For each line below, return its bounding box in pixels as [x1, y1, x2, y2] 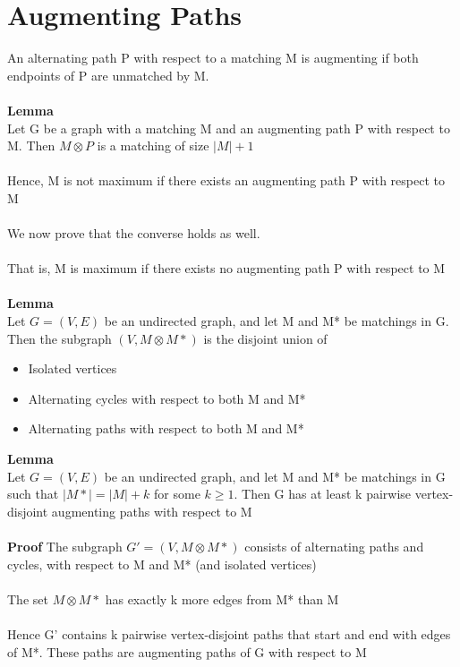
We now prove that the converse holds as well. [7, 224, 260, 243]
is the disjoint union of [203, 329, 328, 347]
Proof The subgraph [7, 536, 123, 555]
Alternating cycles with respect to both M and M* [28, 389, 306, 407]
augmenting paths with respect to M [51, 501, 252, 520]
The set [7, 589, 48, 608]
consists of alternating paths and [244, 536, 424, 555]
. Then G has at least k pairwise [234, 484, 412, 503]
